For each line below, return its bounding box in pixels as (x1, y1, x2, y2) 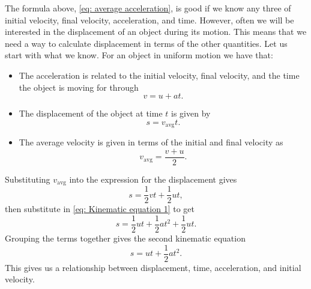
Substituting (5, 172, 50, 185)
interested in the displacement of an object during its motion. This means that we (5, 25, 307, 38)
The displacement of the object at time (19, 107, 163, 120)
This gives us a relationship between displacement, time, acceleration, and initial (5, 261, 301, 273)
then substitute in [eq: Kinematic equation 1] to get (5, 202, 195, 215)
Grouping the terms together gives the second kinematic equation (5, 232, 246, 245)
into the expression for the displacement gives (69, 172, 237, 185)
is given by (171, 107, 211, 120)
